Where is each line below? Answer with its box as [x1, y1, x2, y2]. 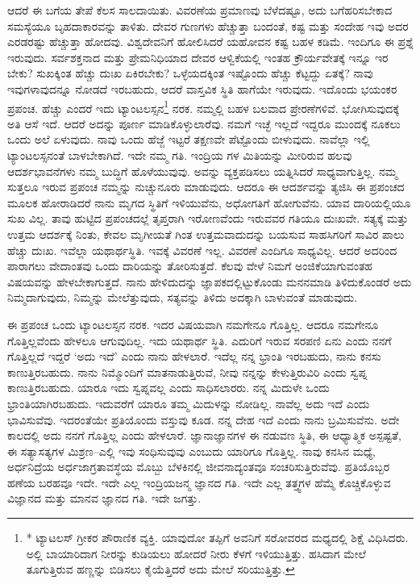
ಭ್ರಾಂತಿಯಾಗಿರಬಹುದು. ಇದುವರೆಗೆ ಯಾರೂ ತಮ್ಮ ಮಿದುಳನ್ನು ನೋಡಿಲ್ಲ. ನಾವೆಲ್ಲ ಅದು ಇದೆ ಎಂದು [7, 394, 370, 411]
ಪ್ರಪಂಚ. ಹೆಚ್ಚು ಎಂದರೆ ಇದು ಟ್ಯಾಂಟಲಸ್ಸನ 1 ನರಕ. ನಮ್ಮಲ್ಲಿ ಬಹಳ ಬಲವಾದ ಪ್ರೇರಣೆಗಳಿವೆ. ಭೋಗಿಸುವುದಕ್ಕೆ [7, 97, 400, 116]
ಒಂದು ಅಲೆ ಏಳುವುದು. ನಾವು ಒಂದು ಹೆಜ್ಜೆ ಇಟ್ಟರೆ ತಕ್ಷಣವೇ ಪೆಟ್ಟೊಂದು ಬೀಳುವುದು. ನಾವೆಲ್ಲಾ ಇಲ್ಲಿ [7, 131, 370, 148]
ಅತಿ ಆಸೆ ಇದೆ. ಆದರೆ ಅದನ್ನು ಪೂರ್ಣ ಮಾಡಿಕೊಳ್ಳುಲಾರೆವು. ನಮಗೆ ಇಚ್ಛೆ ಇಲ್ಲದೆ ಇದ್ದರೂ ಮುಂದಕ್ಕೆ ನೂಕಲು [7, 115, 401, 131]
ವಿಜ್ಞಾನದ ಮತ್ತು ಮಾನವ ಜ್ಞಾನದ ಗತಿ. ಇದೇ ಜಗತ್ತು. [7, 490, 202, 507]
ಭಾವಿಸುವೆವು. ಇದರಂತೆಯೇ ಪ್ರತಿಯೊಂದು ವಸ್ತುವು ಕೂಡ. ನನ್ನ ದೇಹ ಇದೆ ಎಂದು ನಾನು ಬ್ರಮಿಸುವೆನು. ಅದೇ [7, 411, 400, 428]
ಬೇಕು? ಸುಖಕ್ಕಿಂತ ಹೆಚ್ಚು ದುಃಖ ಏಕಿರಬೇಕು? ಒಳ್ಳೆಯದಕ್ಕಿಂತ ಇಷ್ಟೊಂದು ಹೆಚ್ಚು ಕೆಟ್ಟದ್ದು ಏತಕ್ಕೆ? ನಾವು [7, 65, 373, 81]
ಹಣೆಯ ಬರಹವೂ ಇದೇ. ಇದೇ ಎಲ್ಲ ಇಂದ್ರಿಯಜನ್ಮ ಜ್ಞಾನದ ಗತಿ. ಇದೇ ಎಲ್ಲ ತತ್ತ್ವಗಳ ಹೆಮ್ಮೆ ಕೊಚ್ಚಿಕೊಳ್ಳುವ [7, 473, 391, 490]
